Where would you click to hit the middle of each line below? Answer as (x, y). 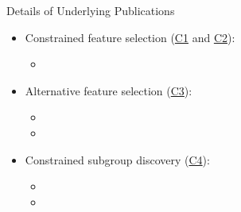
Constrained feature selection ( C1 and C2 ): (130, 37)
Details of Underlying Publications (91, 10)
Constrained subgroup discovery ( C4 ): (117, 159)
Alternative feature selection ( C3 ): (109, 90)
